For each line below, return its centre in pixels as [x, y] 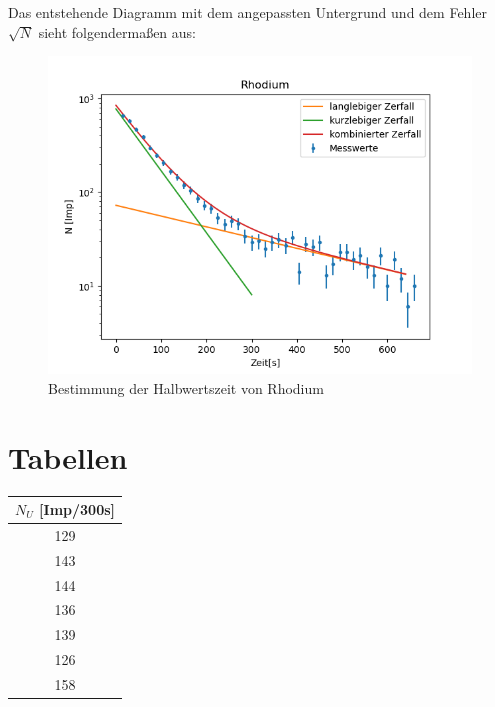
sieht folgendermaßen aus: [117, 31]
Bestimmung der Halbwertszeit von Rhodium [186, 387]
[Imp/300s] [77, 509]
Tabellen [68, 456]
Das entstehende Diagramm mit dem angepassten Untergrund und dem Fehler [247, 12]
